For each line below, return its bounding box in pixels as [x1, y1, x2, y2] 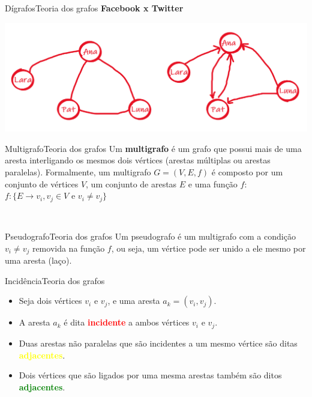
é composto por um [211, 165, 283, 178]
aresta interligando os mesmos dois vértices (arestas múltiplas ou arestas [5, 154, 271, 166]
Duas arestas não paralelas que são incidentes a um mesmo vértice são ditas [19, 336, 298, 349]
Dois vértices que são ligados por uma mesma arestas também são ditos [19, 369, 282, 381]
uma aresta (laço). [5, 254, 72, 267]
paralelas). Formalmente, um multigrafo [5, 165, 151, 178]
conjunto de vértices [5, 177, 79, 190]
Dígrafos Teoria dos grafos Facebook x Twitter [5, 2, 184, 14]
